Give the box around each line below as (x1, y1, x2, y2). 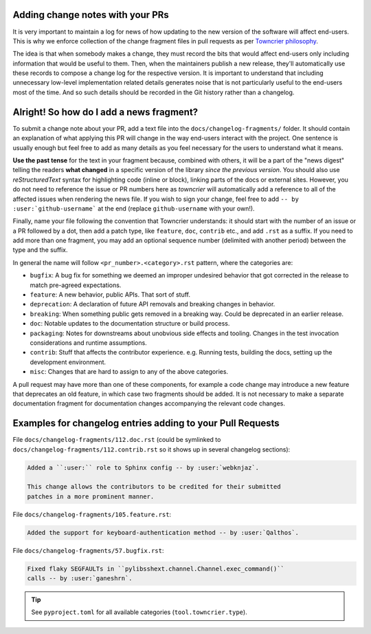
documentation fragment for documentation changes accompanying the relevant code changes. (12, 399, 285, 408)
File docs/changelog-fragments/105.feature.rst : (12, 510, 172, 518)
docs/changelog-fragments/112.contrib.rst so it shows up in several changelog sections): (12, 445, 291, 454)
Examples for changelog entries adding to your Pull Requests (12, 417, 280, 430)
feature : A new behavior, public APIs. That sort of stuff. (30, 290, 191, 299)
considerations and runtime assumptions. (30, 338, 147, 347)
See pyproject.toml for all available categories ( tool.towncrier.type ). (31, 608, 247, 616)
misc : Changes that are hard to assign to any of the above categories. (30, 368, 229, 376)
